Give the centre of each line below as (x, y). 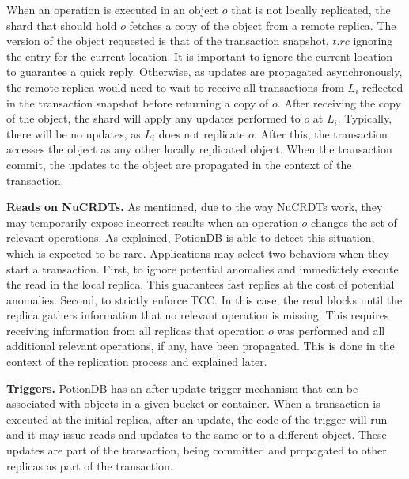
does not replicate (202, 133)
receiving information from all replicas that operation (136, 330)
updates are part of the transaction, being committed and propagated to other (197, 450)
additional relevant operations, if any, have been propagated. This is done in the (201, 346)
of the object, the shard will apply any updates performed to (153, 118)
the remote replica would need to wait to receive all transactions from (175, 87)
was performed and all (331, 330)
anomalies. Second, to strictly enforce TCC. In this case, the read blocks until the (204, 299)
